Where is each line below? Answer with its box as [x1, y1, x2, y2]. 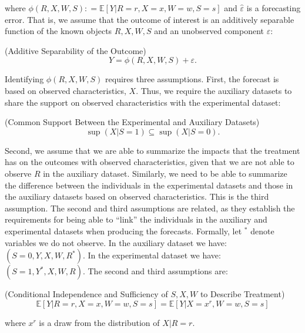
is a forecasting [246, 2, 301, 14]
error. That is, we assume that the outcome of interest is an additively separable [5, 13, 294, 25]
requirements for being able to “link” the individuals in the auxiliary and [5, 213, 267, 226]
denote [250, 224, 274, 237]
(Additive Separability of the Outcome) [5, 44, 146, 56]
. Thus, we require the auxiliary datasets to [136, 84, 292, 96]
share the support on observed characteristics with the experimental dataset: [5, 96, 281, 108]
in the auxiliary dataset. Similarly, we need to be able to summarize [43, 167, 287, 179]
